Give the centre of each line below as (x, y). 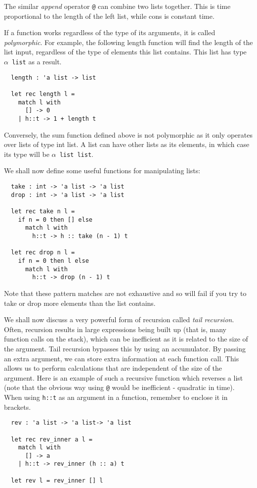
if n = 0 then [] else (55, 220)
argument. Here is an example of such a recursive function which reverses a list (124, 377)
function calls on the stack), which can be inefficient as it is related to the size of (126, 339)
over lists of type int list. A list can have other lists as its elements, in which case (127, 144)
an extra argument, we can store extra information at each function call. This (122, 358)
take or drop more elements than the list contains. (80, 303)
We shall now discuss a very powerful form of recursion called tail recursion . (119, 319)
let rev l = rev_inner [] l (57, 480)
